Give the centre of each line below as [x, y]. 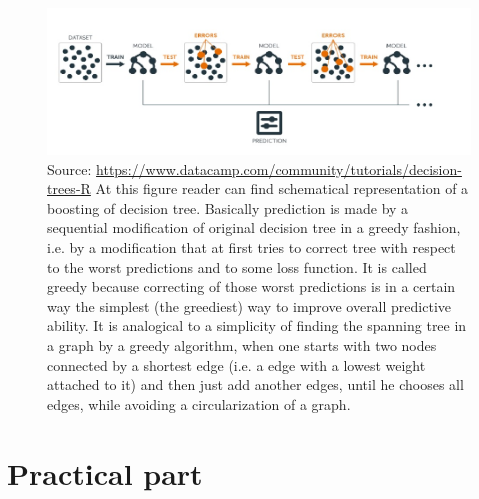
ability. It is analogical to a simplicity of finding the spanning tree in [257, 325]
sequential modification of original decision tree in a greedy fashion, [254, 227]
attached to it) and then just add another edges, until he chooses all [255, 384]
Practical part [105, 472]
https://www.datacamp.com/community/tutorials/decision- [279, 168]
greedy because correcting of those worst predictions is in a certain [251, 286]
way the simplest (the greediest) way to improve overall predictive [249, 305]
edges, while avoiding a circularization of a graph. [199, 403]
